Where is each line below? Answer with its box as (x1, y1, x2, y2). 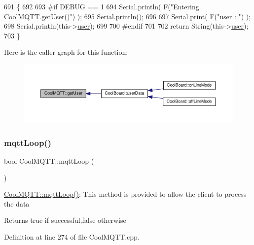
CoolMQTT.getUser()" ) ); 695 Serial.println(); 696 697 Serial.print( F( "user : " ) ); (4, 11, 251, 21)
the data (4, 198, 30, 209)
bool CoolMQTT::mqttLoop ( (4, 156, 94, 166)
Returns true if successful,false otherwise (4, 215, 126, 225)
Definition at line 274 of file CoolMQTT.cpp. (4, 232, 140, 242)
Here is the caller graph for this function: (4, 47, 128, 57)
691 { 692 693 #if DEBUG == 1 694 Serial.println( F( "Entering (4, 1, 199, 11)
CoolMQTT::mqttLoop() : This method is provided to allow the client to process (4, 189, 247, 199)
